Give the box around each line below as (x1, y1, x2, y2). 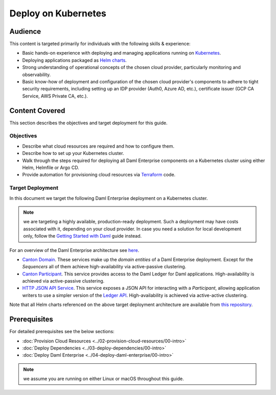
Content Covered (9, 106, 65, 115)
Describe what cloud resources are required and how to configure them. (22, 143, 175, 149)
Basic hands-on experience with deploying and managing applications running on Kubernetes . (22, 50, 221, 56)
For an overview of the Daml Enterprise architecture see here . (9, 247, 140, 253)
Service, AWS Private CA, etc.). (22, 92, 88, 99)
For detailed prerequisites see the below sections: (9, 329, 114, 335)
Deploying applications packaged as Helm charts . (22, 57, 127, 63)
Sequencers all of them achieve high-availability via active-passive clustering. (22, 264, 187, 270)
